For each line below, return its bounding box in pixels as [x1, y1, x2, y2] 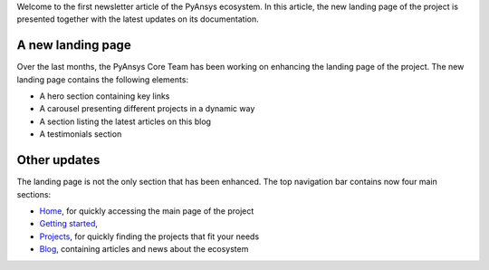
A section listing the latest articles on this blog [39, 116, 212, 127]
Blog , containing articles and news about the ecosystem [39, 244, 249, 255]
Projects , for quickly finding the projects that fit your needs [39, 231, 260, 242]
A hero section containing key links [39, 91, 170, 101]
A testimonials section [39, 129, 122, 140]
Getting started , [39, 218, 99, 229]
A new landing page [16, 37, 131, 53]
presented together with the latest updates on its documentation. [16, 14, 259, 24]
